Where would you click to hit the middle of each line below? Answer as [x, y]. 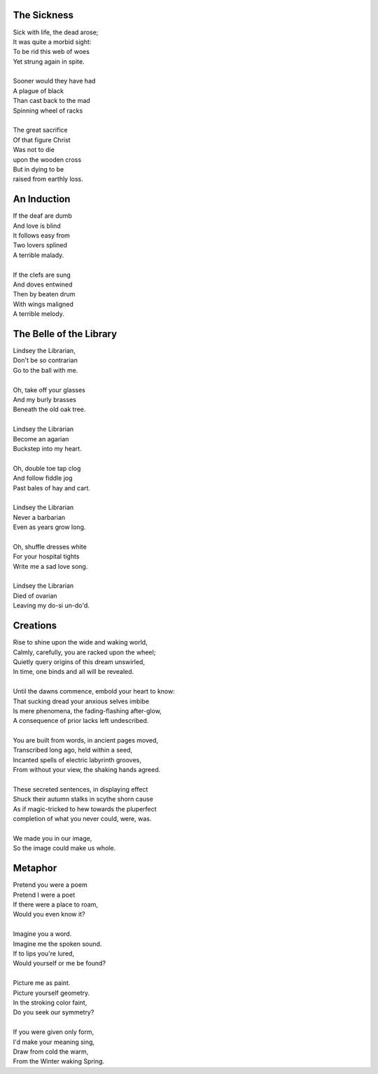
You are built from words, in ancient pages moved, [86, 741]
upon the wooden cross [47, 159]
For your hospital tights [46, 556]
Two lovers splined [40, 245]
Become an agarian [41, 439]
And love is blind [37, 226]
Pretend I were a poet [44, 895]
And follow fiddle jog [43, 478]
